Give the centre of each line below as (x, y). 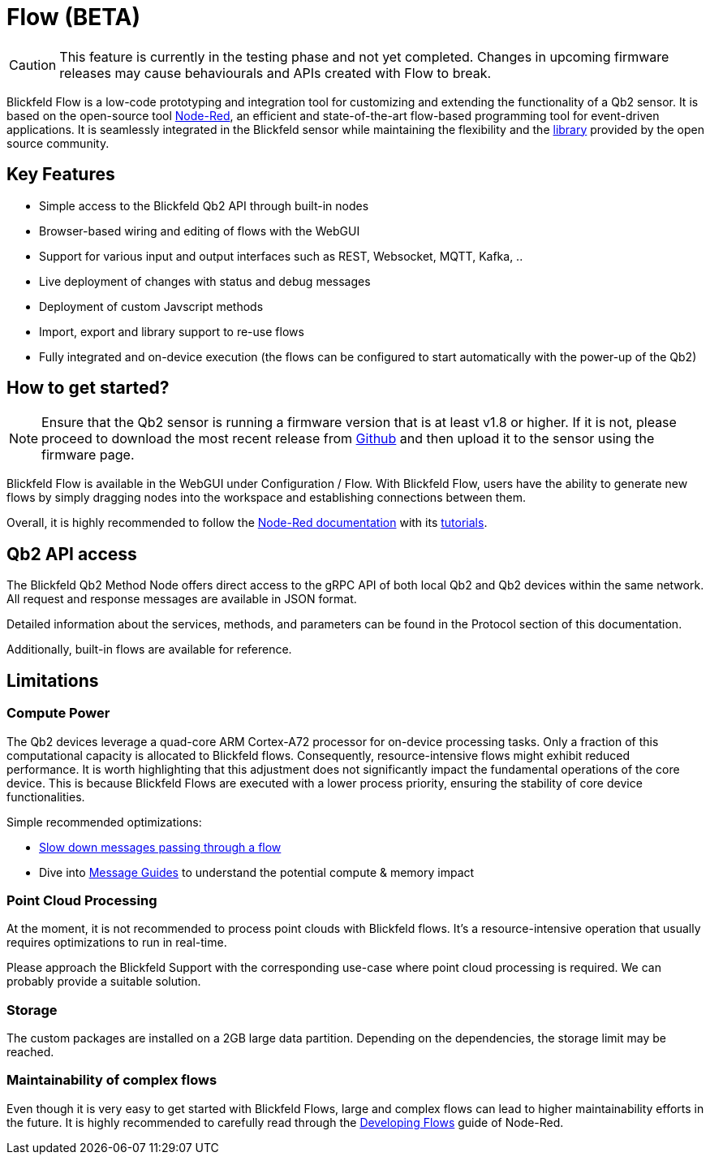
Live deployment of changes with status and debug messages (205, 281)
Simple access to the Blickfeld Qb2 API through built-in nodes (204, 205)
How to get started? (88, 388)
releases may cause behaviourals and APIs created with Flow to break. (275, 73)
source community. (58, 143)
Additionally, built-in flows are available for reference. (149, 650)
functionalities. (46, 796)
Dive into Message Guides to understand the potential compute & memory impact (257, 872)
